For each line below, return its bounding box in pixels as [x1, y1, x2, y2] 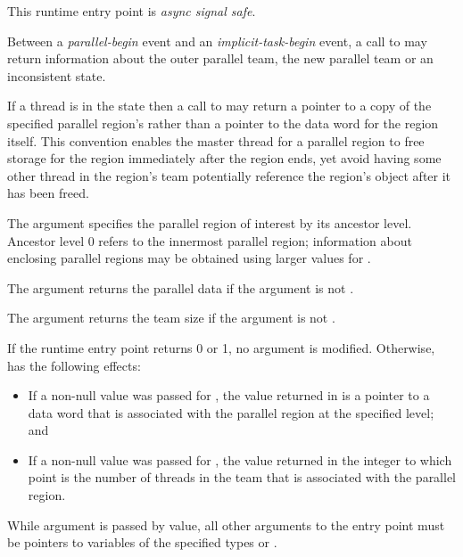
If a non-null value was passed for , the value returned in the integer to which [28, 450, 452, 469]
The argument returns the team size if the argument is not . [7, 308, 335, 327]
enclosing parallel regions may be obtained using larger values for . [7, 249, 371, 267]
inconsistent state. [7, 66, 106, 85]
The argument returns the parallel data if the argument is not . [7, 278, 354, 297]
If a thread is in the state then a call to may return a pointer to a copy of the [7, 96, 432, 115]
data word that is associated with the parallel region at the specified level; [28, 403, 434, 422]
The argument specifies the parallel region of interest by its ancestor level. [7, 213, 412, 232]
